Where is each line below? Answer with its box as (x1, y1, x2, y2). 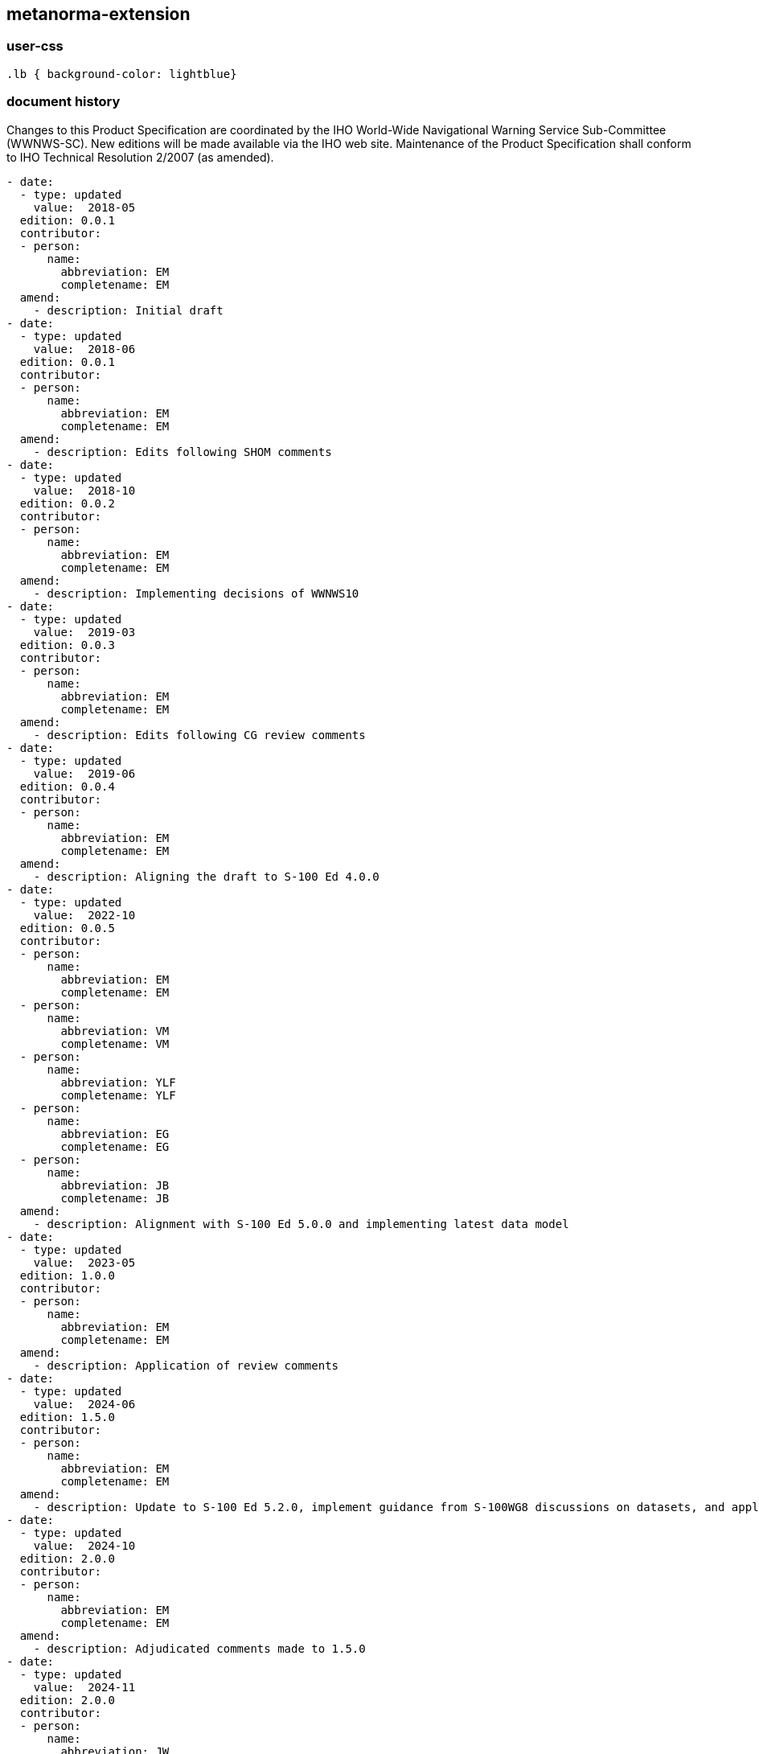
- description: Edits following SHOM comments (33, 445, 332, 458)
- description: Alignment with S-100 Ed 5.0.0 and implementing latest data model (33, 1217, 569, 1230)
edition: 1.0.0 (19, 1268, 115, 1282)
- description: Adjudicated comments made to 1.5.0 (33, 1641, 366, 1655)
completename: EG (60, 1140, 170, 1153)
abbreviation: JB (60, 1178, 170, 1192)
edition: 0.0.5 (19, 921, 115, 935)
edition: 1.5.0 (19, 1410, 115, 1423)
